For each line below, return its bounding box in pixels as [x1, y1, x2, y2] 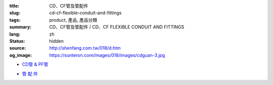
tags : [9, 17, 21, 23]
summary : [9, 24, 32, 30]
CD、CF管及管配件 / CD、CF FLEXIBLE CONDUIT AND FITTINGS [49, 24, 185, 30]
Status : [9, 38, 25, 44]
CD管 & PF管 [22, 61, 49, 67]
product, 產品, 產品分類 [49, 17, 98, 23]
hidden [49, 38, 64, 44]
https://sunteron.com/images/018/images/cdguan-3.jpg [49, 52, 165, 58]
